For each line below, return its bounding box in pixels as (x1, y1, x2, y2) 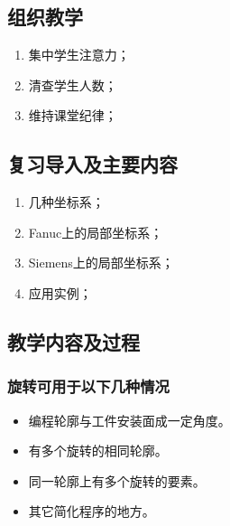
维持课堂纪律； (28, 106, 117, 125)
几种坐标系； (28, 193, 105, 211)
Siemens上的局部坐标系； (28, 253, 174, 272)
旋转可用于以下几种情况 (7, 375, 170, 398)
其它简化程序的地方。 (28, 502, 155, 521)
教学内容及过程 (7, 327, 140, 355)
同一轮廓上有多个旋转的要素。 (28, 471, 206, 490)
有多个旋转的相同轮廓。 (28, 441, 168, 460)
